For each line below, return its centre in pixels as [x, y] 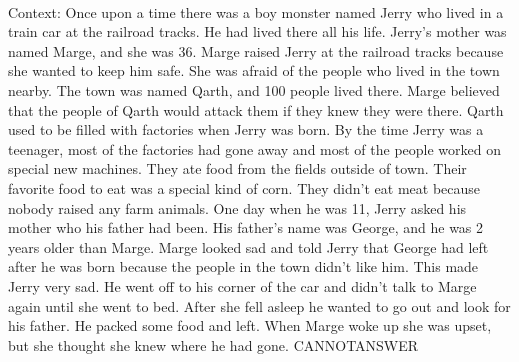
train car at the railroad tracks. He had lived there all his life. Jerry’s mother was [257, 31]
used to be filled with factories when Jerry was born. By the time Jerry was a [246, 129]
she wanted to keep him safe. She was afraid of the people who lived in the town [254, 70]
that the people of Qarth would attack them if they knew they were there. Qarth [256, 109]
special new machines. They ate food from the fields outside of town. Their [237, 168]
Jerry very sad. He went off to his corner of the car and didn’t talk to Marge [242, 285]
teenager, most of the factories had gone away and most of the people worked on [255, 148]
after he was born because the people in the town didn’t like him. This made [243, 266]
